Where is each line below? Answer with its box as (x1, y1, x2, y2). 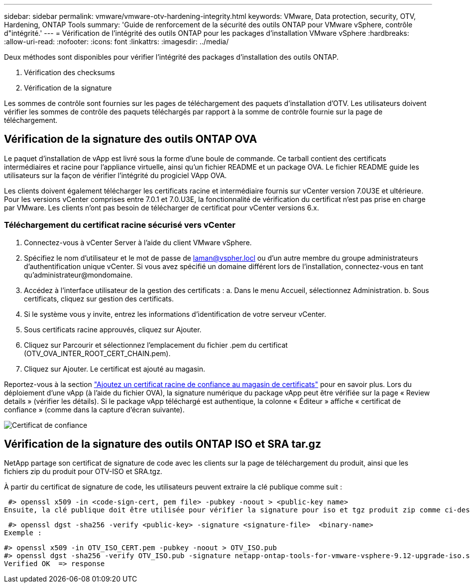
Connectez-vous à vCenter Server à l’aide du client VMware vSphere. (24, 238, 252, 247)
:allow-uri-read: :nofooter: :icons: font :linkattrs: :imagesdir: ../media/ (4, 37, 229, 46)
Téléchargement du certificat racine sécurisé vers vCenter (4, 220, 235, 230)
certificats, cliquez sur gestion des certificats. (24, 294, 174, 303)
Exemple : (4, 529, 42, 537)
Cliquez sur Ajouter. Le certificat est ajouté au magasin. (24, 364, 206, 373)
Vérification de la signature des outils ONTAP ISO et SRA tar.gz (4, 438, 321, 451)
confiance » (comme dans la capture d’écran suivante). (4, 405, 185, 414)
